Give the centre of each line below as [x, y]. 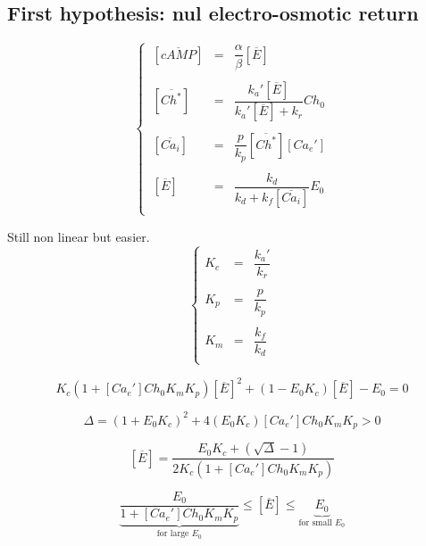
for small [315, 522]
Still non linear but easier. [79, 236]
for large [173, 534]
